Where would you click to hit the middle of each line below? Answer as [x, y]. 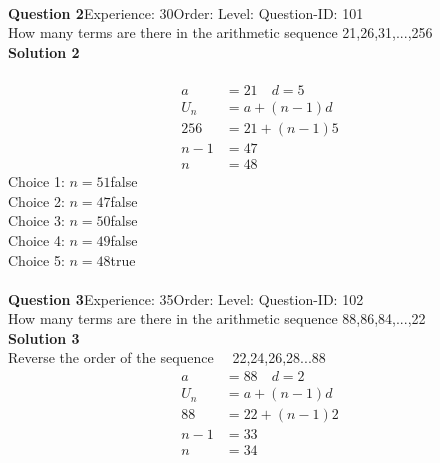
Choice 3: [36, 220]
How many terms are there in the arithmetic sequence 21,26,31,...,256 [220, 32]
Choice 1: [36, 181]
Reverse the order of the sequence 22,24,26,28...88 [167, 357]
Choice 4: [36, 239]
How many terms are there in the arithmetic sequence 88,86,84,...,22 [217, 318]
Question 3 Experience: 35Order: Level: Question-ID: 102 [186, 298]
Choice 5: [36, 259]
